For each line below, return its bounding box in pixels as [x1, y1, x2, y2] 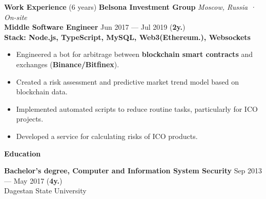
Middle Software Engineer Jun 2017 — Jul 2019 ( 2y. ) [4, 22, 186, 32]
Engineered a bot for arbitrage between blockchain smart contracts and [16, 49, 253, 59]
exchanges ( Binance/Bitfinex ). [16, 58, 119, 69]
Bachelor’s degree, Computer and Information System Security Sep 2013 [4, 165, 262, 176]
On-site [4, 11, 27, 22]
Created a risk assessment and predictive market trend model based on [16, 76, 239, 87]
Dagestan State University [4, 185, 87, 196]
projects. [16, 113, 44, 124]
